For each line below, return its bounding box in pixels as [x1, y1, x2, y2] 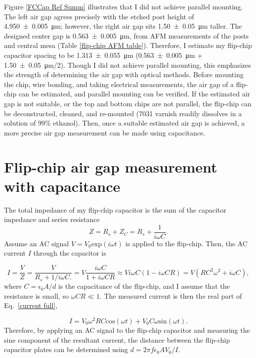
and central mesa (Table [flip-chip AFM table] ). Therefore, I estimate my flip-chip [4, 40, 252, 50]
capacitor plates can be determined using [4, 344, 128, 355]
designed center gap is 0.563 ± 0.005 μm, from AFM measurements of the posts [4, 30, 249, 41]
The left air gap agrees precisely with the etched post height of [4, 11, 194, 21]
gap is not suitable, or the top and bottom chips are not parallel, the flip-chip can [4, 98, 252, 108]
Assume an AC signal [4, 238, 69, 248]
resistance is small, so [4, 290, 69, 301]
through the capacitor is [33, 248, 106, 258]
